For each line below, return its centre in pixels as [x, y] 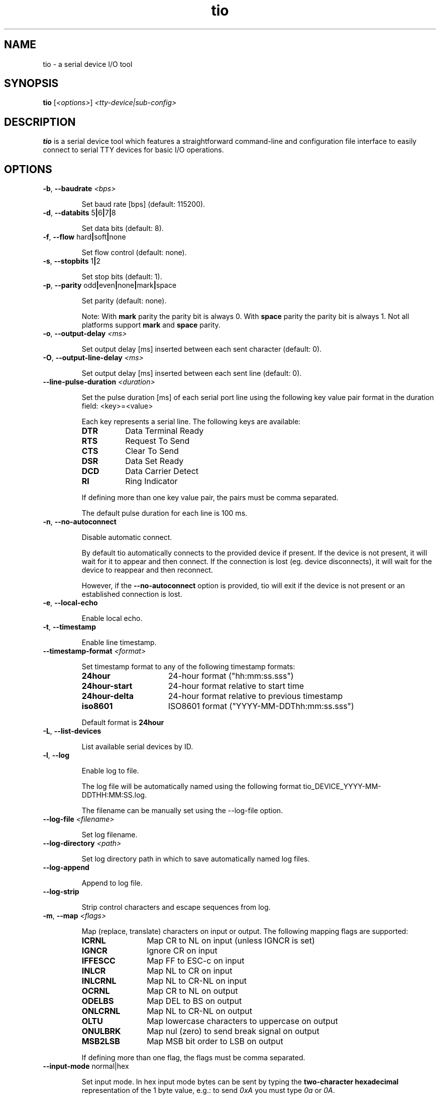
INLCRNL [99, 981]
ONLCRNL [101, 1011]
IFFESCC [98, 961]
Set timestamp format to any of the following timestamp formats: [188, 667]
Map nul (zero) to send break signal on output [233, 1031]
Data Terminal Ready [164, 431]
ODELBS [98, 1001]
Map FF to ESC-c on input [196, 961]
